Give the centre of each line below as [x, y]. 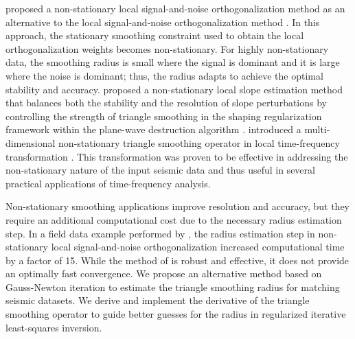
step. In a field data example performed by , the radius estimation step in [160, 233]
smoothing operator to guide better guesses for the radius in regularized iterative [176, 314]
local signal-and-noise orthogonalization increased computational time [198, 247]
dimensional [31, 142]
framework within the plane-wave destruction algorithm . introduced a [153, 129]
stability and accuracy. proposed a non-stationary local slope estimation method [174, 89]
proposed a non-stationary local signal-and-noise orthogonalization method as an [175, 8]
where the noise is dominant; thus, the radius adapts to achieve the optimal [164, 75]
